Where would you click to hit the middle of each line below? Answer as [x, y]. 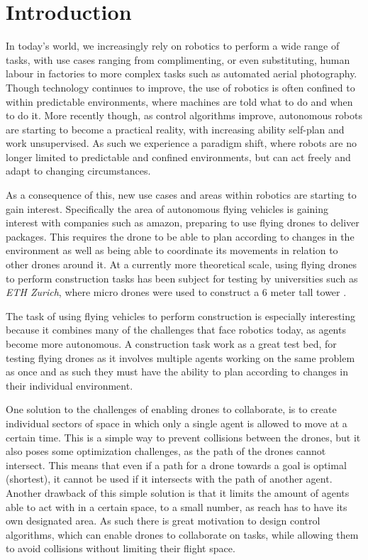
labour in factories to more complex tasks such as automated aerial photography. [182, 73]
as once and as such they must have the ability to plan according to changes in [177, 372]
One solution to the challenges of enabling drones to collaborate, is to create [171, 409]
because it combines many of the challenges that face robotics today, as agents [176, 330]
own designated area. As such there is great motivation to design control [163, 521]
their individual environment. [69, 385]
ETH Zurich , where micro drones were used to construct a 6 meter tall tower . [176, 292]
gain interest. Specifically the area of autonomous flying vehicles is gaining [167, 208]
